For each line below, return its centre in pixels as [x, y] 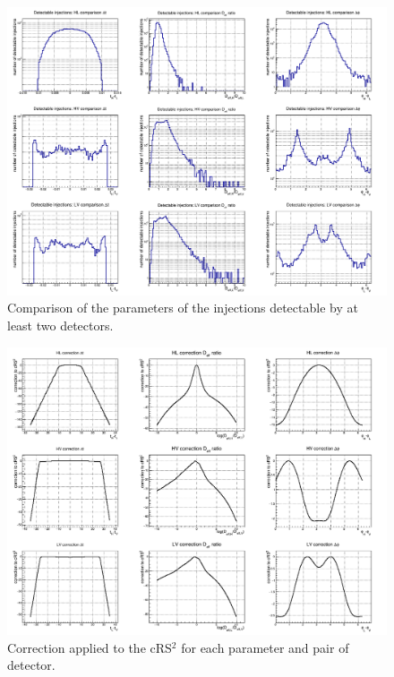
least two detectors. [60, 325]
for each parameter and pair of [265, 647]
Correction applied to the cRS [90, 647]
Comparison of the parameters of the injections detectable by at [183, 308]
